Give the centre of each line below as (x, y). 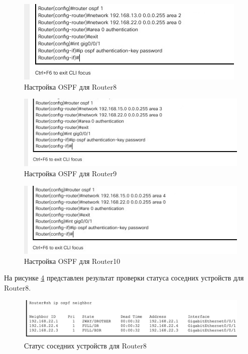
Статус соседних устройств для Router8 (85, 346)
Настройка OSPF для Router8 (71, 86)
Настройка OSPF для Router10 (72, 261)
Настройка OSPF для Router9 (71, 173)
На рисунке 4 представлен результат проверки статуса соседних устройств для (124, 278)
